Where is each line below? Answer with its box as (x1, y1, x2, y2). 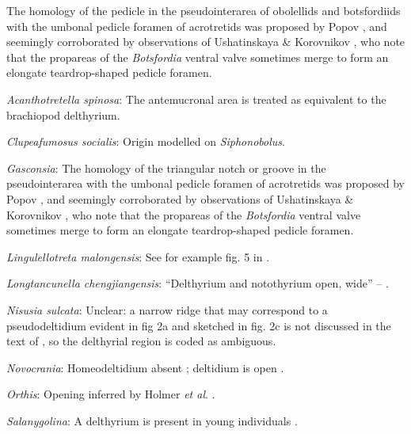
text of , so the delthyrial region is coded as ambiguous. (6, 333, 276, 349)
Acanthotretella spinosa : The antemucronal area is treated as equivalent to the (6, 90, 386, 107)
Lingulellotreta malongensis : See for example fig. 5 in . (6, 248, 270, 265)
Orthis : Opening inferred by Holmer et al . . (6, 386, 215, 402)
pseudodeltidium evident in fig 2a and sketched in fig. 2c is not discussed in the (6, 317, 391, 333)
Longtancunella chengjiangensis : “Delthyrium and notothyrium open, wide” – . (6, 275, 389, 291)
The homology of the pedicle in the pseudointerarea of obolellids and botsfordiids (6, 2, 401, 18)
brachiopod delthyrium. (6, 106, 120, 123)
